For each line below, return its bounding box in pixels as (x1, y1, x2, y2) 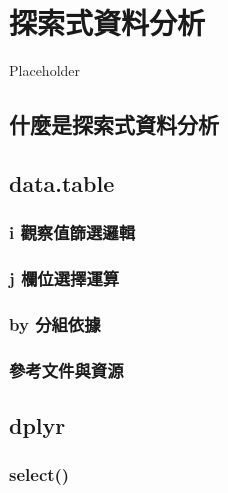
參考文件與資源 (9, 357, 124, 382)
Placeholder (9, 60, 81, 81)
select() (9, 462, 70, 487)
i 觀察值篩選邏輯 (9, 220, 135, 245)
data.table (9, 167, 115, 198)
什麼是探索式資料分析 (9, 109, 219, 140)
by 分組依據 (9, 311, 101, 336)
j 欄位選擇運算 (9, 266, 120, 291)
